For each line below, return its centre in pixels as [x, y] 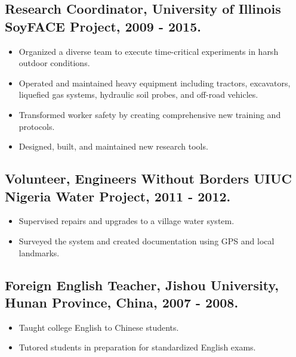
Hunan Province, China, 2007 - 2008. [122, 302]
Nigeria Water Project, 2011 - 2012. [118, 196]
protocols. [37, 126]
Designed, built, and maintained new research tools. [113, 146]
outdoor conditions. [54, 63]
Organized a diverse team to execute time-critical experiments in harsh [149, 51]
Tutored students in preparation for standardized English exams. [137, 347]
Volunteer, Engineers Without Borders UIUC [148, 178]
